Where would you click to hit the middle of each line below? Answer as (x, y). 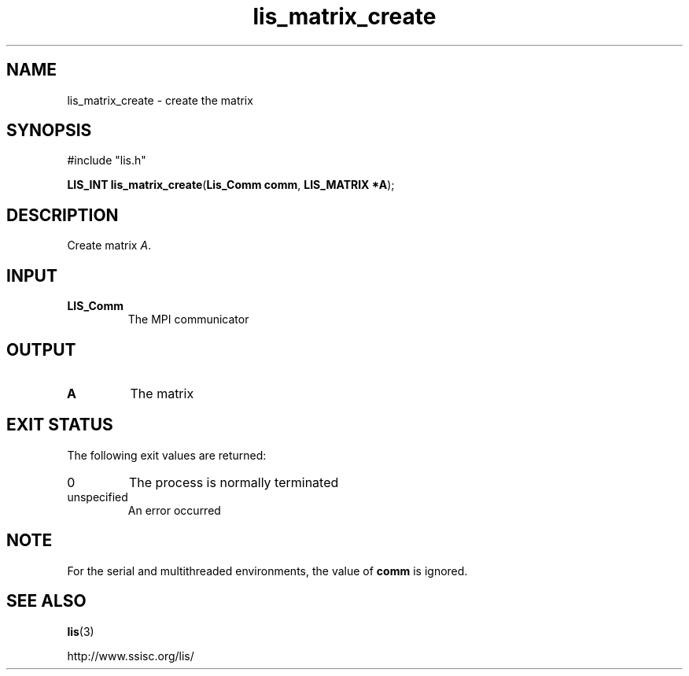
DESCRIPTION (63, 215)
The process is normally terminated (234, 482)
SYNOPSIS (49, 131)
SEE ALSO (46, 601)
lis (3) (81, 631)
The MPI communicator (188, 320)
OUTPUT (41, 349)
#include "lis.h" (107, 161)
